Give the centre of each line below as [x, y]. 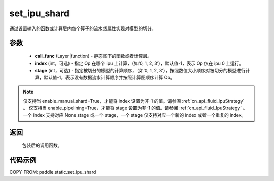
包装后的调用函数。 [42, 145]
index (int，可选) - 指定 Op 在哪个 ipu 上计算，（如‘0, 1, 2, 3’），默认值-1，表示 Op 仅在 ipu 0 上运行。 [139, 63]
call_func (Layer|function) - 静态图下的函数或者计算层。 [93, 56]
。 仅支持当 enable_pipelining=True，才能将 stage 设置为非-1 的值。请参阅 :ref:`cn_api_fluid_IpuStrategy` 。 [135, 108]
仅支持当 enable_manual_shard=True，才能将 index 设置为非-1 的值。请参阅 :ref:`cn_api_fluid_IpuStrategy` [134, 101]
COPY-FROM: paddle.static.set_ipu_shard [53, 172]
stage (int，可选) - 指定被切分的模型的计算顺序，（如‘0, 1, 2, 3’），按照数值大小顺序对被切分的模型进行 [140, 70]
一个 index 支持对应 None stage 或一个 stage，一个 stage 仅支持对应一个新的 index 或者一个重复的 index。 [134, 115]
